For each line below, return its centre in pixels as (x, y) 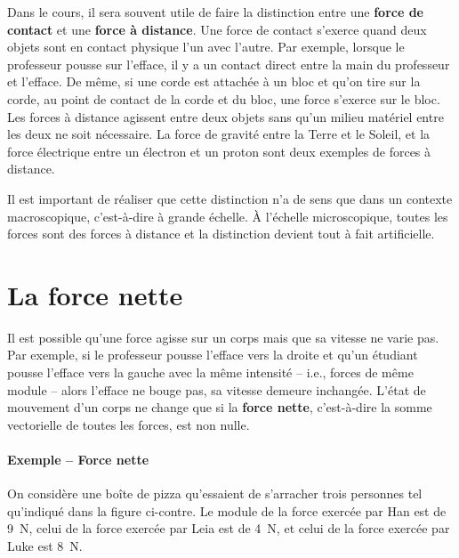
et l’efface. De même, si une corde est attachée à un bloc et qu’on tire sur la (214, 81)
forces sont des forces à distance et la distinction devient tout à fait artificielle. (221, 234)
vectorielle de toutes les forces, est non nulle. (129, 424)
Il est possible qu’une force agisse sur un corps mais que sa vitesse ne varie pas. (223, 337)
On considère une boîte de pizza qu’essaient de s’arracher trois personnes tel (215, 493)
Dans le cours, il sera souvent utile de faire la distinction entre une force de (215, 12)
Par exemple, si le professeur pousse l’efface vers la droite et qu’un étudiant (213, 355)
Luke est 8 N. (45, 545)
